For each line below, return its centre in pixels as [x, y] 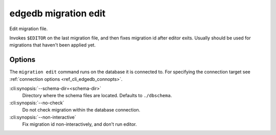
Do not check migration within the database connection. [81, 110]
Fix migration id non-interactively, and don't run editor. [80, 124]
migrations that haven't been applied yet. [53, 45]
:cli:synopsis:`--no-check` [37, 103]
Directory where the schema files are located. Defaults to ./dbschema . [97, 96]
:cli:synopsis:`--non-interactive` [43, 117]
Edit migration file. [29, 29]
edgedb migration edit [57, 13]
